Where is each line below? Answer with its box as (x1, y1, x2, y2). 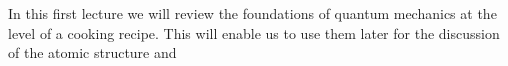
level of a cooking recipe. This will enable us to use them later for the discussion (8, 22, 500, 43)
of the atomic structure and (8, 42, 177, 63)
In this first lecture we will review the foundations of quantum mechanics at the (8, 3, 497, 23)
